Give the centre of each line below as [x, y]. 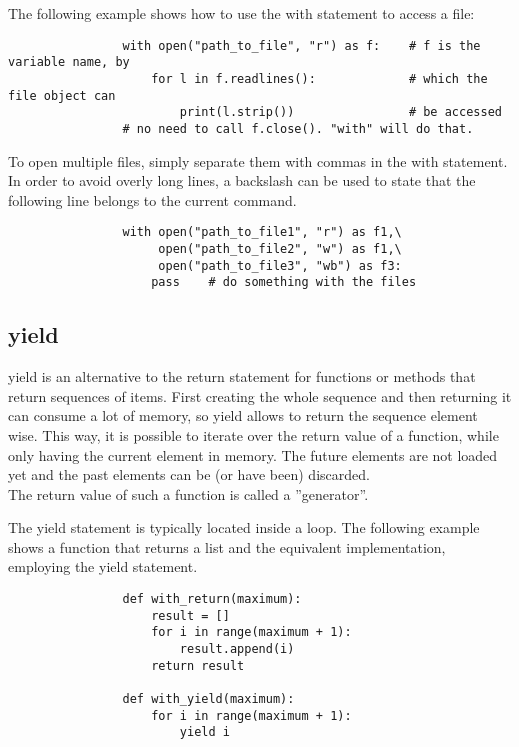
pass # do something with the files [284, 282]
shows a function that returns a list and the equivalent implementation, [227, 546]
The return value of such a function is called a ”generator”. [188, 493]
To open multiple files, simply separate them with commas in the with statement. [258, 160]
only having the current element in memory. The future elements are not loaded [253, 454]
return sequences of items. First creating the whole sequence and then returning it [260, 395]
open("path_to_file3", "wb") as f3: [280, 265]
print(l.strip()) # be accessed [340, 112]
